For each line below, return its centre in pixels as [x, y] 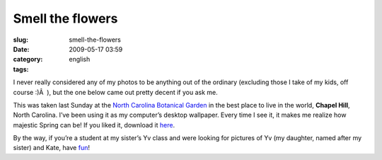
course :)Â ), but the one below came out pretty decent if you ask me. [116, 92]
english [80, 59]
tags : [21, 69]
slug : [21, 40]
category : [28, 59]
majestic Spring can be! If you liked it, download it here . [94, 125]
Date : [21, 49]
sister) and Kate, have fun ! [51, 148]
